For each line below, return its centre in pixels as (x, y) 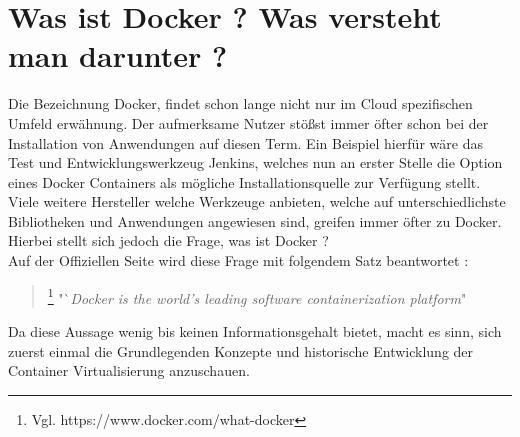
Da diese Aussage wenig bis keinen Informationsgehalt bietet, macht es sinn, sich (255, 330)
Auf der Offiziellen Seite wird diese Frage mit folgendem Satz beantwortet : (238, 260)
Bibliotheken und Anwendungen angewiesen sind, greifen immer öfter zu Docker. (255, 220)
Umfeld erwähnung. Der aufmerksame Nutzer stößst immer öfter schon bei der (248, 122)
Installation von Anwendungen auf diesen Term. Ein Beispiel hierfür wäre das (245, 142)
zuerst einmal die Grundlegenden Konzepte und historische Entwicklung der (241, 350)
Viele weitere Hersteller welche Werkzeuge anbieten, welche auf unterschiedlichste (257, 201)
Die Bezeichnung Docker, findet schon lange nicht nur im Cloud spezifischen (240, 103)
